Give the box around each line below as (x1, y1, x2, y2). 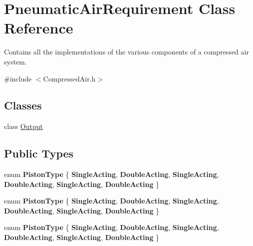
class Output (4, 121, 43, 131)
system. (4, 56, 27, 66)
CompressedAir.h (43, 73, 96, 83)
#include (4, 73, 32, 83)
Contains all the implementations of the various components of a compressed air (4, 46, 249, 57)
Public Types (4, 145, 74, 161)
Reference (4, 17, 73, 38)
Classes (4, 97, 42, 113)
